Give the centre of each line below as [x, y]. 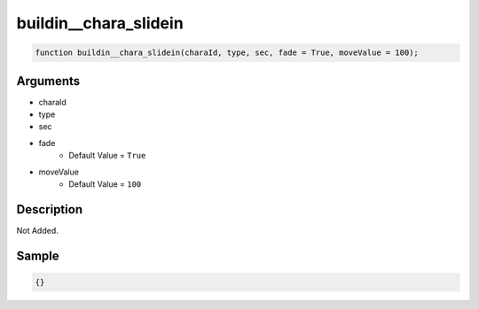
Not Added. [38, 230]
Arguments [48, 81]
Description [50, 209]
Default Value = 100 [105, 184]
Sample [38, 255]
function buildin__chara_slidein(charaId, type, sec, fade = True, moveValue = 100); [227, 53]
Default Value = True [107, 156]
